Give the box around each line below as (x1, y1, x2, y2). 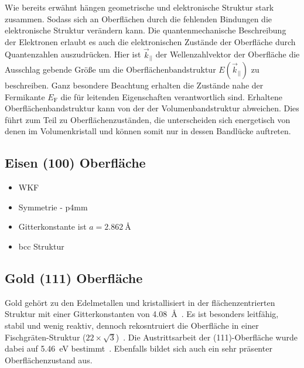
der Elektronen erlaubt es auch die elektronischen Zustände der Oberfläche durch (5, 35, 296, 47)
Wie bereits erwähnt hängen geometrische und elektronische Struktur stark (5, 1, 274, 13)
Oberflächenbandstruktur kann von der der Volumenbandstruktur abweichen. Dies (5, 102, 299, 114)
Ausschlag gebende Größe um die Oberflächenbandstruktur (5, 63, 216, 76)
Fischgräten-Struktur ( (5, 330, 86, 343)
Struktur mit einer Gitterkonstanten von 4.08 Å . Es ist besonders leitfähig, (5, 308, 279, 320)
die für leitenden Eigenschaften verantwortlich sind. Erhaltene (60, 90, 282, 103)
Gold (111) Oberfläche (5, 269, 143, 287)
